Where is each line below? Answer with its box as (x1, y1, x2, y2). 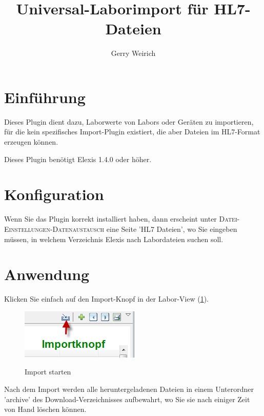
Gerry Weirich (111, 48, 156, 58)
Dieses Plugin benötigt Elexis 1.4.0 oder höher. (4, 153, 152, 164)
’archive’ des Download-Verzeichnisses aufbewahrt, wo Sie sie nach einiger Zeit (4, 393, 250, 404)
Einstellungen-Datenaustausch (4, 223, 105, 234)
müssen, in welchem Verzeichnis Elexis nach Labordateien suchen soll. (4, 233, 224, 244)
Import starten (25, 366, 71, 377)
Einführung (4, 86, 86, 107)
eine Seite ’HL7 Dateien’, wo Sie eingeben (106, 223, 237, 234)
